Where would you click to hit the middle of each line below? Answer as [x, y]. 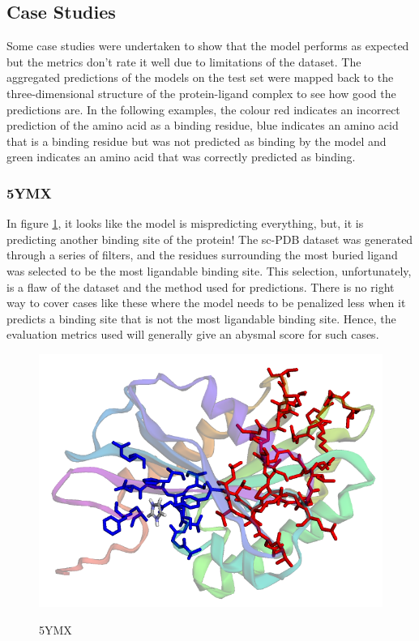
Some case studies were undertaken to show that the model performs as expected [208, 46]
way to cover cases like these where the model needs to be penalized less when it [206, 303]
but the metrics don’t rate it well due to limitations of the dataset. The [184, 61]
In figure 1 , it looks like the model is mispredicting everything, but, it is [185, 223]
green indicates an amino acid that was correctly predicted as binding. [181, 157]
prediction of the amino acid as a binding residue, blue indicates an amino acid [203, 125]
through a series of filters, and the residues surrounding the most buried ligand [202, 255]
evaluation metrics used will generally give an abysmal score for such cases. [193, 334]
